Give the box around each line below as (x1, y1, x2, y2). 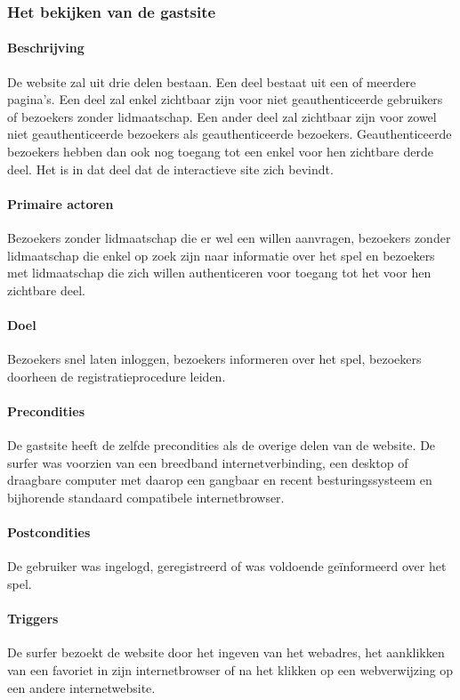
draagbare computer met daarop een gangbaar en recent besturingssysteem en (7, 471, 432, 489)
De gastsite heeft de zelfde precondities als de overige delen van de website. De (7, 436, 436, 455)
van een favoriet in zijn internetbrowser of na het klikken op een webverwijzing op (7, 660, 454, 679)
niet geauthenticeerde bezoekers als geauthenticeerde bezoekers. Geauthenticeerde (7, 125, 452, 143)
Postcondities (7, 523, 91, 542)
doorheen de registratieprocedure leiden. (7, 366, 226, 385)
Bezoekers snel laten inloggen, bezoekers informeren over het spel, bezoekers (7, 350, 422, 368)
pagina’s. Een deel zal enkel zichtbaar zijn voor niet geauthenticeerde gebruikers (7, 90, 443, 109)
